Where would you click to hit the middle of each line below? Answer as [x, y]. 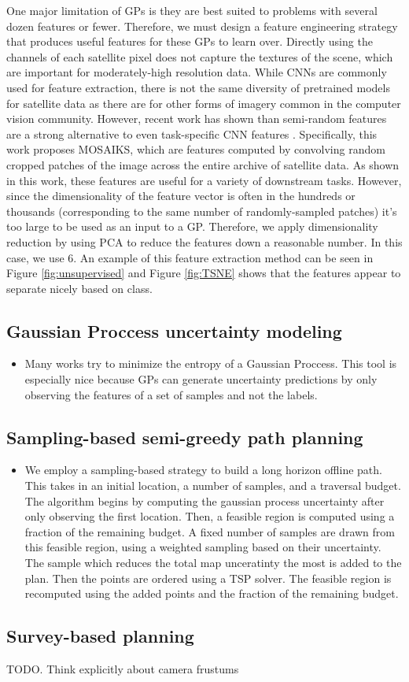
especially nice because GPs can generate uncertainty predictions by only [201, 379]
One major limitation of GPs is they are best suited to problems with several [192, 10]
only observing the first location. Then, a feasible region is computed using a [210, 516]
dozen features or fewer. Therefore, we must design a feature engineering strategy [202, 26]
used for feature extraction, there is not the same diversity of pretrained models [198, 87]
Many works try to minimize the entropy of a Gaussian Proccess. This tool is [211, 363]
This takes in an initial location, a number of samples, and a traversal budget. [213, 486]
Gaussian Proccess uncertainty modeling [174, 330]
